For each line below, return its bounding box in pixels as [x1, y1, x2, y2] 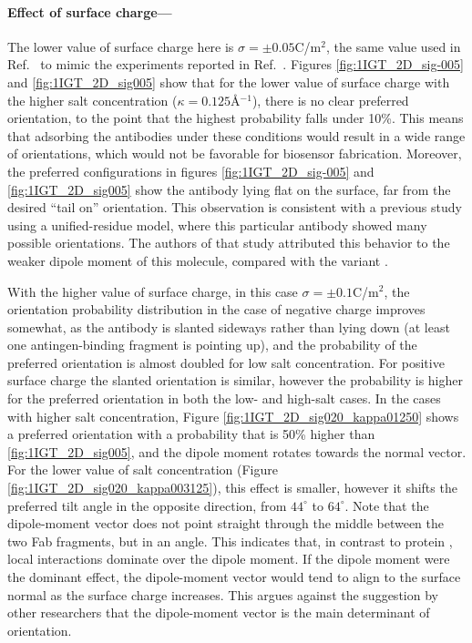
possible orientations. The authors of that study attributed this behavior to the [7, 233, 450, 252]
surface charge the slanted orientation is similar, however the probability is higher [7, 371, 463, 390]
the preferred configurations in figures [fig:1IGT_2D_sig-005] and [7, 161, 375, 180]
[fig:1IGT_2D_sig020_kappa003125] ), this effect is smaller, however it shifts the [7, 478, 457, 497]
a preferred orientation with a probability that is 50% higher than [7, 424, 375, 444]
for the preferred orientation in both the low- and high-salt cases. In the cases [7, 389, 441, 408]
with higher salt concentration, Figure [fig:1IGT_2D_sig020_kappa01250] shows [7, 406, 459, 425]
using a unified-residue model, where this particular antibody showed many [7, 215, 427, 234]
